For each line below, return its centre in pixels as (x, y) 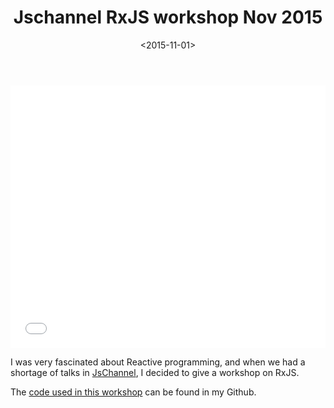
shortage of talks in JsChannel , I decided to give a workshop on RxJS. (155, 372)
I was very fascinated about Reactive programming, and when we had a (158, 362)
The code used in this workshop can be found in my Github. (133, 392)
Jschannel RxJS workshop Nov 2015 (168, 17)
